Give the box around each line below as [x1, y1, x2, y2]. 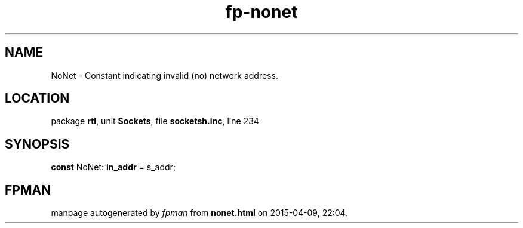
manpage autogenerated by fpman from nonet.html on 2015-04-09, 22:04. [51, 208, 348, 218]
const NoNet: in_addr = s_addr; [51, 162, 176, 172]
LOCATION [5, 91, 70, 106]
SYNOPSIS [5, 136, 70, 152]
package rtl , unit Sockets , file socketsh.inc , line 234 [51, 116, 259, 127]
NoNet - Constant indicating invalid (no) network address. [51, 70, 278, 81]
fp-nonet [225, 2, 298, 22]
